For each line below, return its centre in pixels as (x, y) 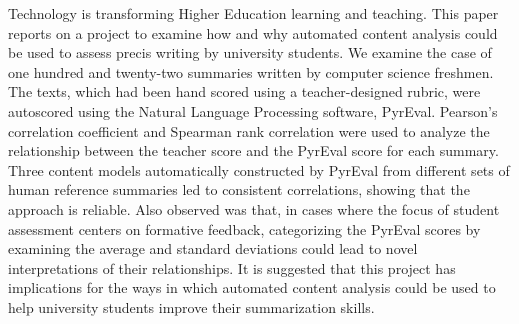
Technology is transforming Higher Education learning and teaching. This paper (253, 13)
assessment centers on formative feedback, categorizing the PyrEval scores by (244, 228)
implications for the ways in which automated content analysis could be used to (252, 287)
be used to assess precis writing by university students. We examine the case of (250, 52)
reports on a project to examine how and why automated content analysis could (253, 32)
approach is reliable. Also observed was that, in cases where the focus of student (254, 208)
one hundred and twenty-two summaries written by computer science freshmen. (251, 71)
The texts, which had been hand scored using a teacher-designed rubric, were (244, 91)
